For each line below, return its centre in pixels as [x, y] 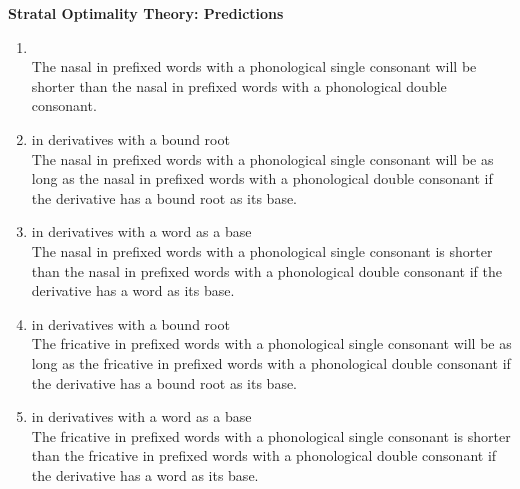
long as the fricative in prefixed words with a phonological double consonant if [271, 362]
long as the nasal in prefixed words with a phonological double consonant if [262, 178]
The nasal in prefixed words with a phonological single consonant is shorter [262, 250]
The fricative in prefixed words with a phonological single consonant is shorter [271, 435]
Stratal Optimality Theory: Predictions [146, 13]
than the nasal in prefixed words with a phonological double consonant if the [266, 270]
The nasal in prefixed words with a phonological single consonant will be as [262, 158]
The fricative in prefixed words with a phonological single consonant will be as [271, 343]
